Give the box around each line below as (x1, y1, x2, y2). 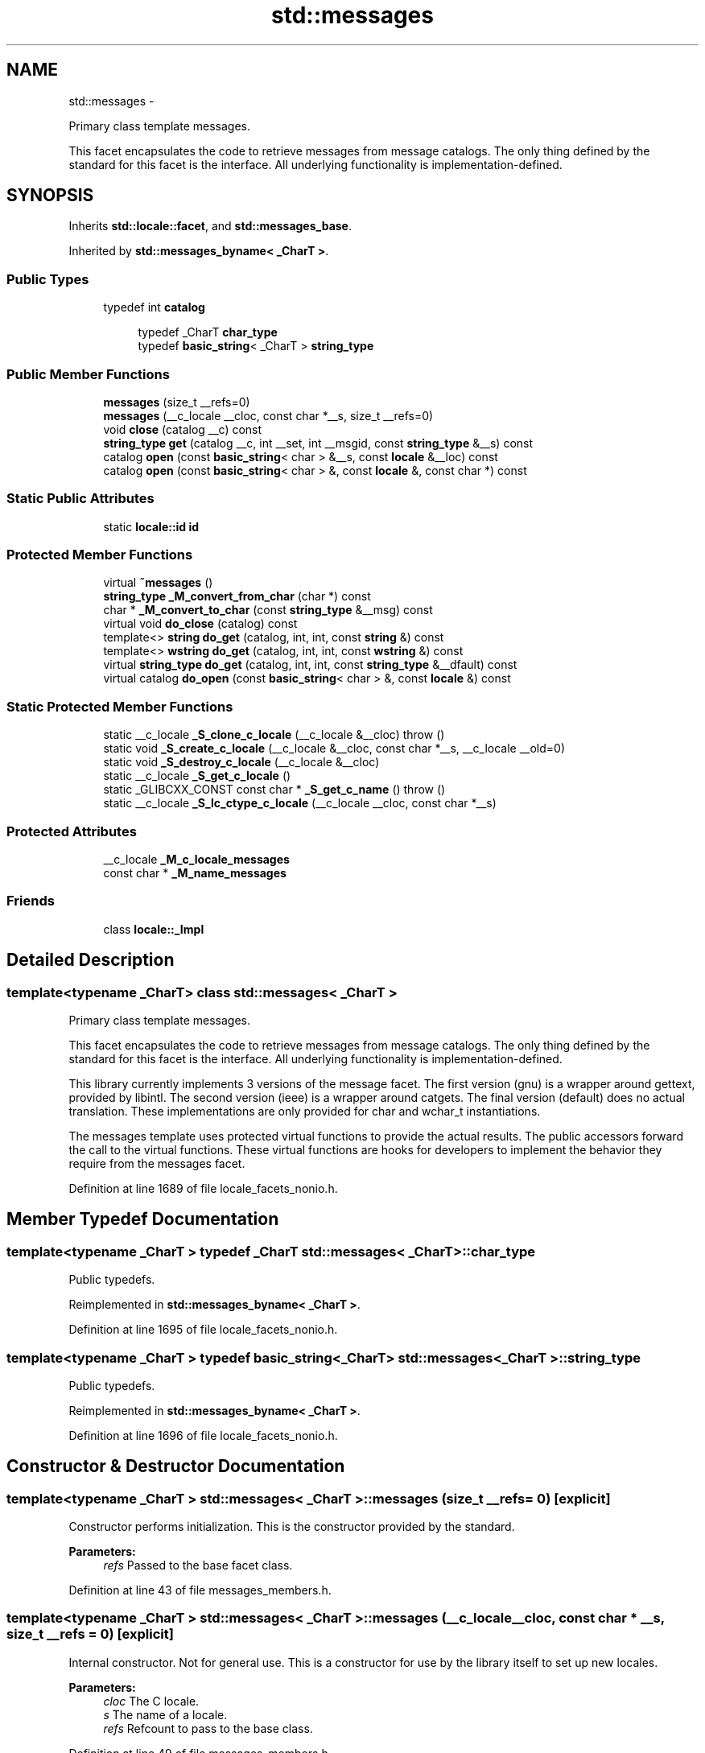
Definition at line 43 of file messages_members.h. (68, 1583, 332, 1598)
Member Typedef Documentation (6, 1209, 279, 1230)
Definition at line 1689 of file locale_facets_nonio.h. (68, 1181, 338, 1195)
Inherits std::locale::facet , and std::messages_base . (68, 219, 352, 233)
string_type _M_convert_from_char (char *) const (103, 589, 371, 604)
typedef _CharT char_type (138, 325, 278, 340)
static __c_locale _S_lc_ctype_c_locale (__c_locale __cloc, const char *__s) (103, 796, 497, 811)
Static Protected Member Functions (6, 698, 233, 715)
